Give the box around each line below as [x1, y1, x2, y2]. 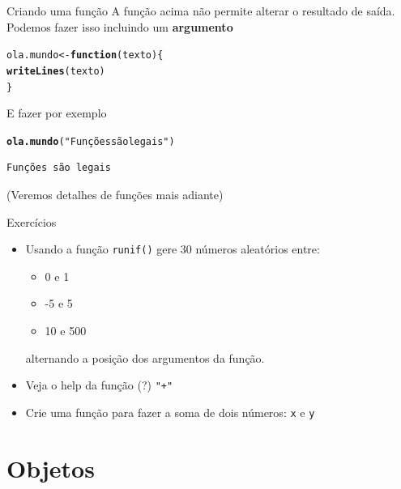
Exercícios [6, 213, 57, 230]
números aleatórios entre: [195, 240, 320, 257]
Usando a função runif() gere [25, 240, 177, 257]
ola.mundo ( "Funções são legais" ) [6, 135, 175, 147]
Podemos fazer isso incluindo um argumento [6, 18, 233, 35]
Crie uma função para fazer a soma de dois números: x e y [25, 403, 315, 420]
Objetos [6, 451, 95, 484]
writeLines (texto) [6, 65, 105, 77]
